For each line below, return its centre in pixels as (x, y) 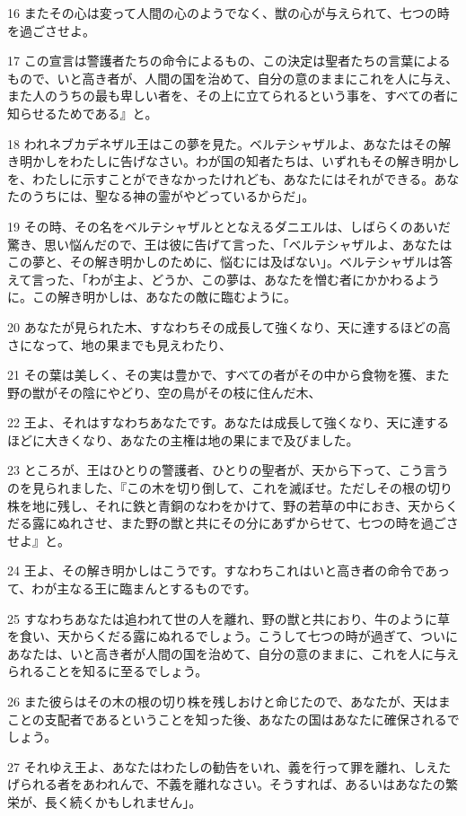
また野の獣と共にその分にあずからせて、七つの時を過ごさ (289, 523)
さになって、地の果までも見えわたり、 (120, 344)
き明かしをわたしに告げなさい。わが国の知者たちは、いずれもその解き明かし (233, 161)
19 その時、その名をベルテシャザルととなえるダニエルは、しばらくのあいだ (229, 226)
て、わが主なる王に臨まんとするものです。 (132, 588)
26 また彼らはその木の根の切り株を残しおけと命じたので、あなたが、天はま (229, 701)
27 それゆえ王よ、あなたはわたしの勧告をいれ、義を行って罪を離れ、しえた (229, 766)
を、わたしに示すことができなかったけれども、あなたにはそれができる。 (221, 178)
